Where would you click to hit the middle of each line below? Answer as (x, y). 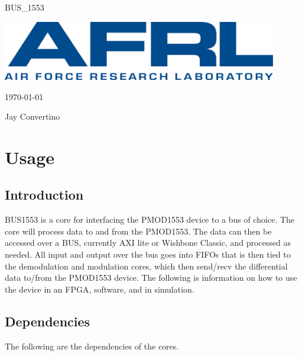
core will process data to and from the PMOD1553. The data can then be (138, 231)
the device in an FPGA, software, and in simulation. (100, 289)
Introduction (44, 195)
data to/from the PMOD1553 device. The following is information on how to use (151, 278)
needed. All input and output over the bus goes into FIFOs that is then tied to (148, 254)
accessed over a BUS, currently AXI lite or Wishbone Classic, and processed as (148, 243)
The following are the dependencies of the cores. (92, 346)
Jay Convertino (33, 116)
